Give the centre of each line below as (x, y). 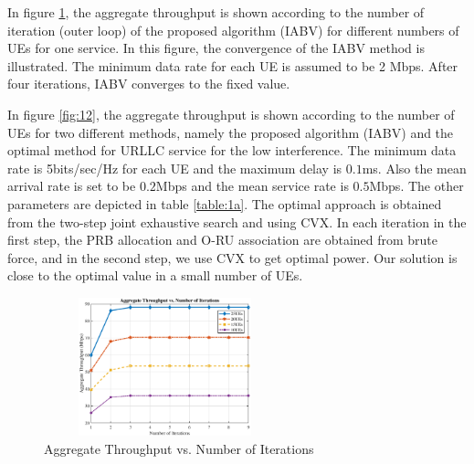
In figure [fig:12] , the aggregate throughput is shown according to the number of (231, 114)
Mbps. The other (416, 186)
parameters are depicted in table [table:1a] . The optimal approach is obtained (225, 203)
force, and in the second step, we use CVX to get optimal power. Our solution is (232, 257)
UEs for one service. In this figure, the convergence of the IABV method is (216, 48)
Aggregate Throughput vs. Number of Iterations (179, 448)
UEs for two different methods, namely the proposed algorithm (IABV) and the (231, 132)
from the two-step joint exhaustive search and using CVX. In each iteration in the (237, 221)
